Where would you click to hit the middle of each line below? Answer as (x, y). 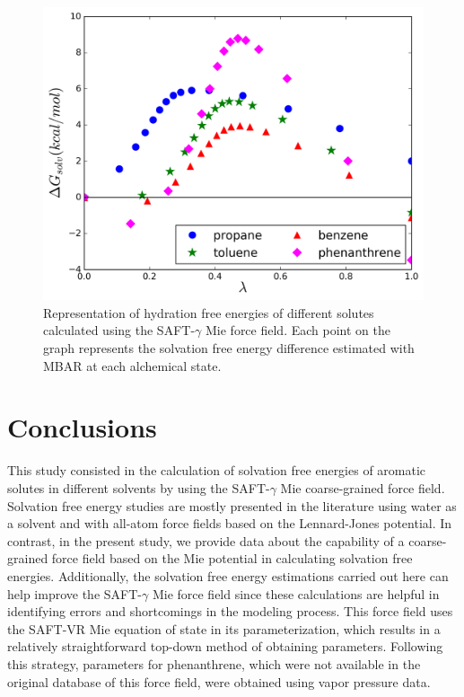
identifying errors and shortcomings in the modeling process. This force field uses (230, 611)
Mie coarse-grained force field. (363, 487)
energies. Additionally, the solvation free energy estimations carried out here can (228, 575)
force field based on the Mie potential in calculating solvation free (232, 558)
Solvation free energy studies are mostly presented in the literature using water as (232, 505)
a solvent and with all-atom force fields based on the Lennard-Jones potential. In (230, 523)
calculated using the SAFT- (119, 330)
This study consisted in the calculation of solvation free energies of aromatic (217, 470)
